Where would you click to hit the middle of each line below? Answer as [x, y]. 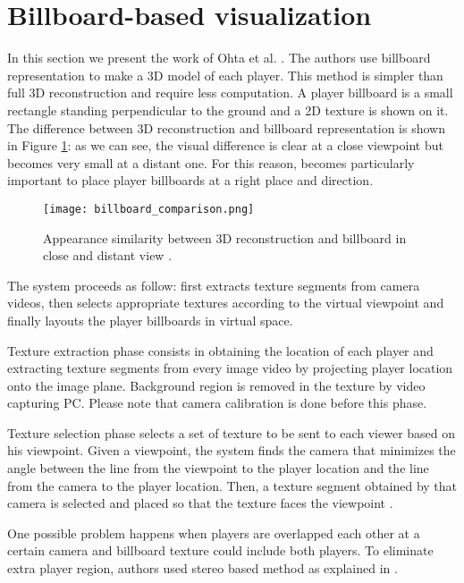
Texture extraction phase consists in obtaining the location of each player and [220, 350]
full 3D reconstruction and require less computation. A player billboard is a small [230, 93]
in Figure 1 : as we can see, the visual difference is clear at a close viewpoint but [225, 145]
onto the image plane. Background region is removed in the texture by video [216, 385]
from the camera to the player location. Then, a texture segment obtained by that [232, 485]
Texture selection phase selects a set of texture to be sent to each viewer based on [232, 432]
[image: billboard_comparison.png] [149, 209]
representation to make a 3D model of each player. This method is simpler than [225, 75]
